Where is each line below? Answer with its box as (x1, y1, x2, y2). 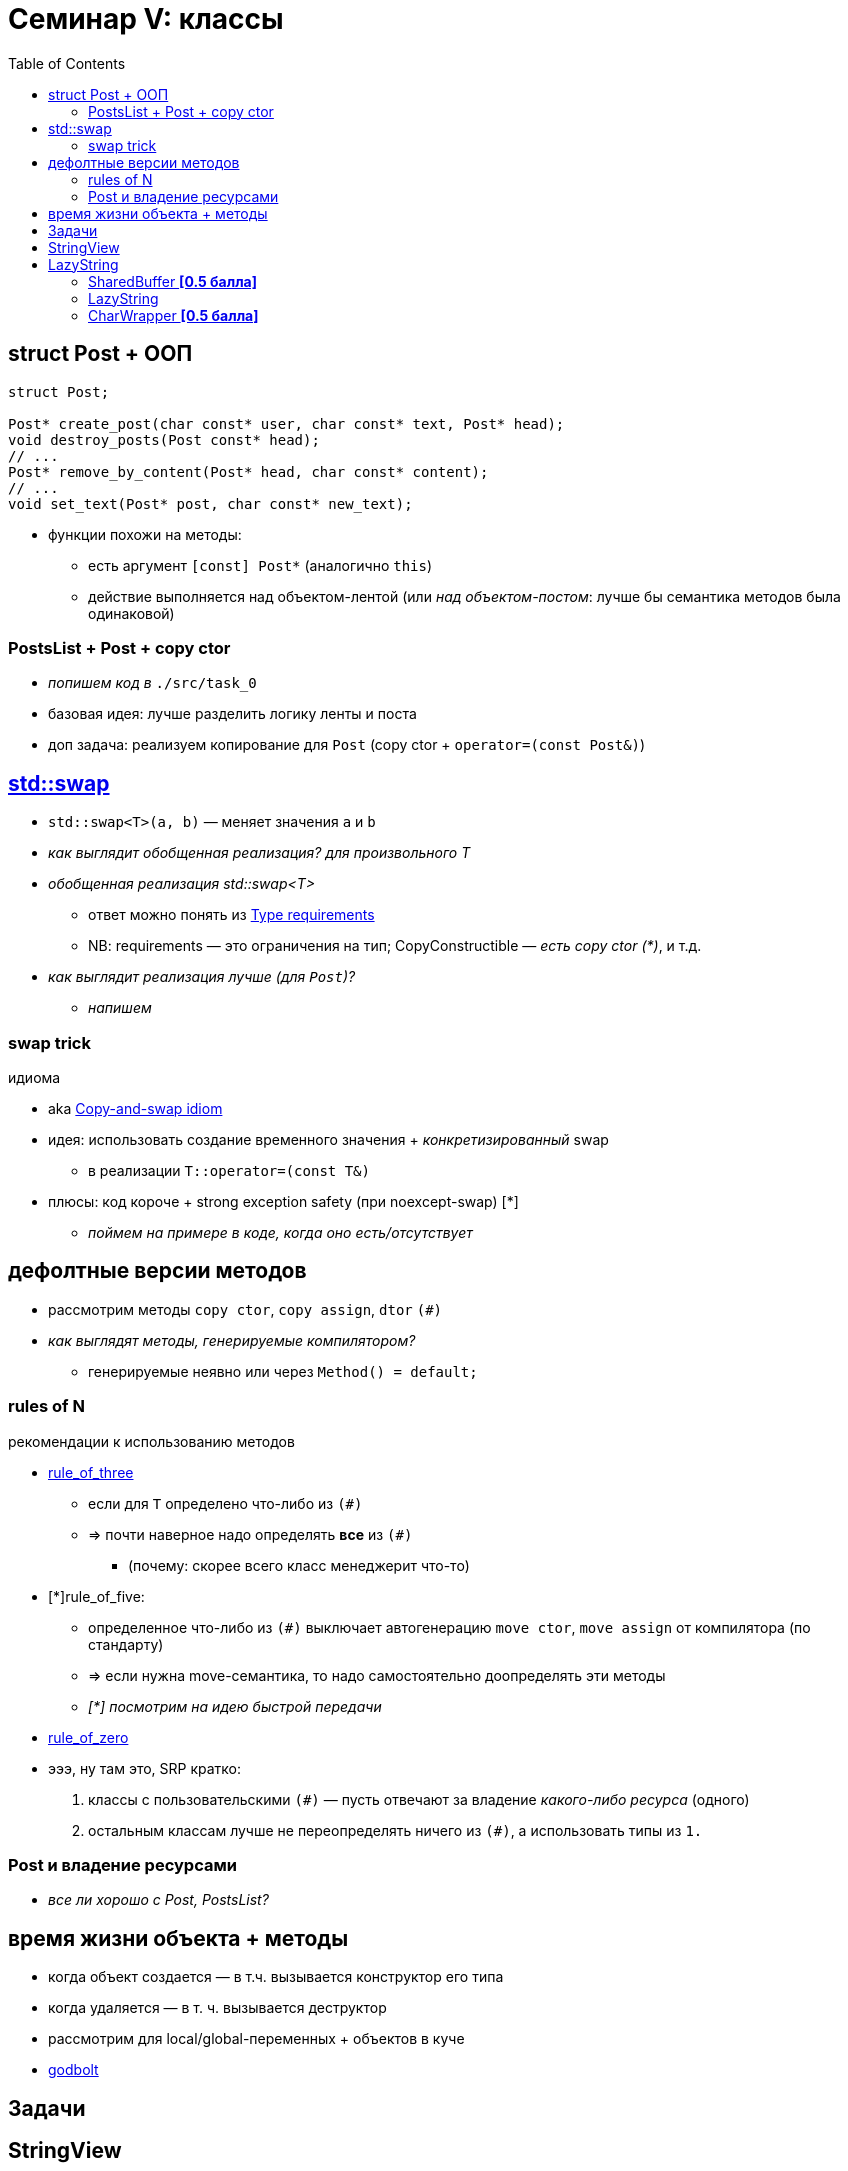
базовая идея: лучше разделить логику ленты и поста (48, 705, 417, 723)
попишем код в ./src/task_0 (48, 674, 257, 692)
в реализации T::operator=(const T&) (88, 1161, 370, 1179)
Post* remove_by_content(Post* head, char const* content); (8, 463, 489, 480)
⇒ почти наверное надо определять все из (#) (88, 1525, 413, 1543)
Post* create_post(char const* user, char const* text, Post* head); (8, 415, 565, 432)
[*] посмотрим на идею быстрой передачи (88, 1697, 382, 1715)
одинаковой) (88, 604, 175, 622)
